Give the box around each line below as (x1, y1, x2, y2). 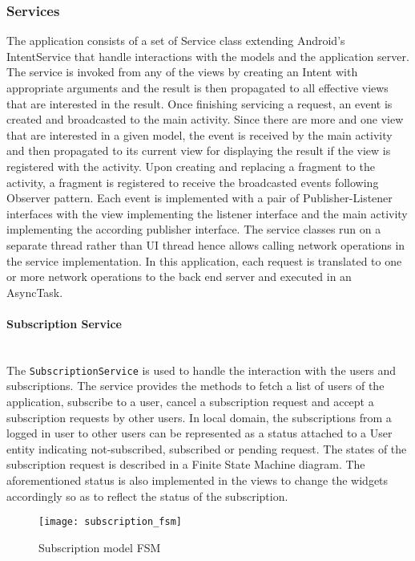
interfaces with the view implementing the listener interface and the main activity (6, 205, 408, 222)
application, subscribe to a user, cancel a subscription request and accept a (6, 392, 374, 409)
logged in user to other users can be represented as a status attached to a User (6, 425, 393, 441)
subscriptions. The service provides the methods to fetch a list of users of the (6, 377, 385, 394)
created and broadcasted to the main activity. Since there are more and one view (6, 111, 404, 128)
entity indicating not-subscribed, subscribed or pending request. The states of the (6, 440, 407, 457)
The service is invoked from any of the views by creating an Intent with (6, 63, 358, 80)
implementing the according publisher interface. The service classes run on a (6, 221, 381, 238)
